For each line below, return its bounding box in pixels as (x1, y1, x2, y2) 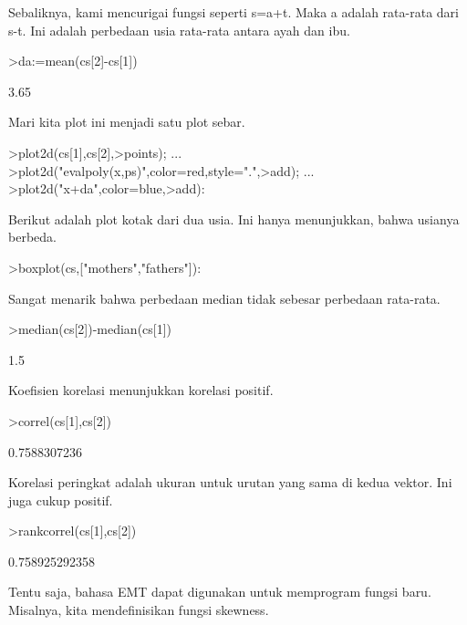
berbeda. (8, 227, 57, 246)
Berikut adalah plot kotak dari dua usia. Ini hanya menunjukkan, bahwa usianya (8, 209, 460, 228)
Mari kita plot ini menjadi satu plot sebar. (8, 112, 245, 131)
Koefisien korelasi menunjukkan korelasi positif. (8, 380, 274, 400)
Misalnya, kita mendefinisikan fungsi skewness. (8, 600, 269, 620)
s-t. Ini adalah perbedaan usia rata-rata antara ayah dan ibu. (8, 20, 350, 39)
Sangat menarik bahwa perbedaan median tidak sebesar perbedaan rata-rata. (8, 288, 441, 307)
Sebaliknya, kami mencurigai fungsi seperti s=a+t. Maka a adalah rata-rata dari (8, 3, 459, 21)
